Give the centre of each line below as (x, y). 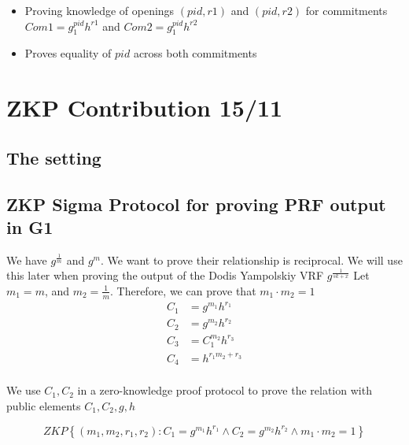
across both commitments (195, 53)
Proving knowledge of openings (99, 10)
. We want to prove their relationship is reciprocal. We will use (252, 260)
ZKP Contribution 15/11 (145, 108)
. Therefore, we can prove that (183, 290)
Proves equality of (68, 53)
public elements (44, 406)
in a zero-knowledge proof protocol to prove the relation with (225, 390)
